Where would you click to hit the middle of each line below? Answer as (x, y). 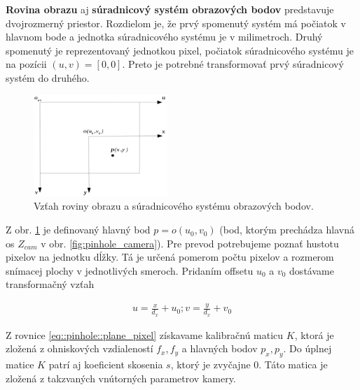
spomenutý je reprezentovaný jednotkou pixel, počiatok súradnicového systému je (180, 50)
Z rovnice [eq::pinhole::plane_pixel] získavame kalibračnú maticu (145, 334)
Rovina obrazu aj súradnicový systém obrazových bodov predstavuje (170, 9)
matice (20, 364)
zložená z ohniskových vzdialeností (79, 348)
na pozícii (26, 64)
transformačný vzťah (50, 284)
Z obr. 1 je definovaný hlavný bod (78, 230)
